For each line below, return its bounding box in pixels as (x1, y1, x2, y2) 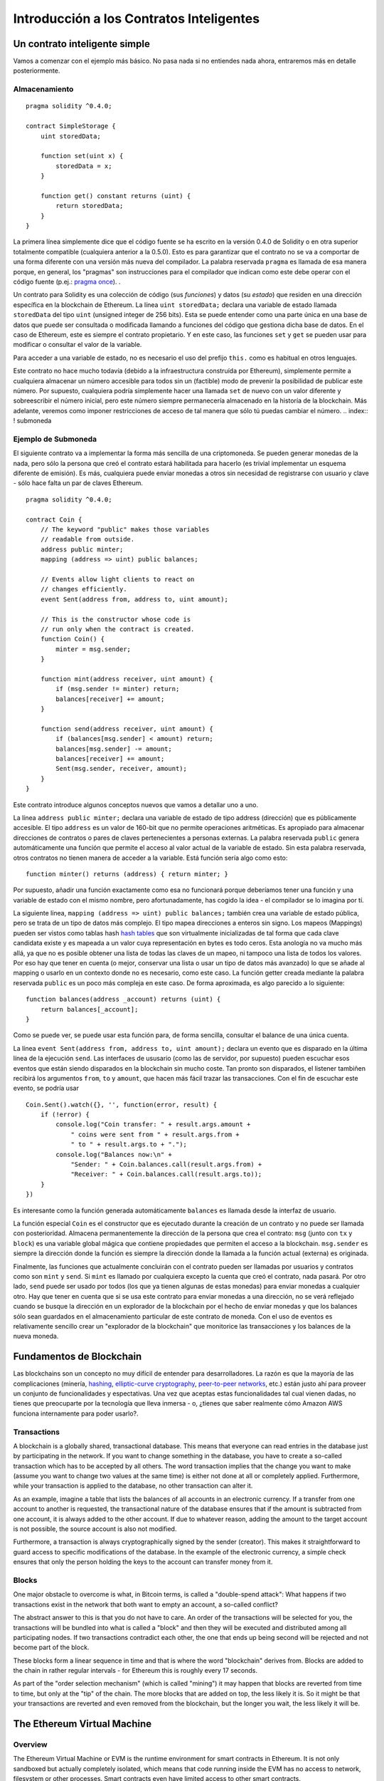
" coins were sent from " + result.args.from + (70, 1130, 240, 1138)
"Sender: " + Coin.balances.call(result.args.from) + (70, 1160, 262, 1168)
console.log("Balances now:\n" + (55, 1151, 172, 1158)
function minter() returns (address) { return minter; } (26, 870, 229, 878)
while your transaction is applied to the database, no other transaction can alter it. (13, 1482, 253, 1490)
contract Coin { (26, 515, 82, 524)
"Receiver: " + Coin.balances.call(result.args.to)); (70, 1170, 262, 1178)
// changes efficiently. (40, 585, 127, 593)
